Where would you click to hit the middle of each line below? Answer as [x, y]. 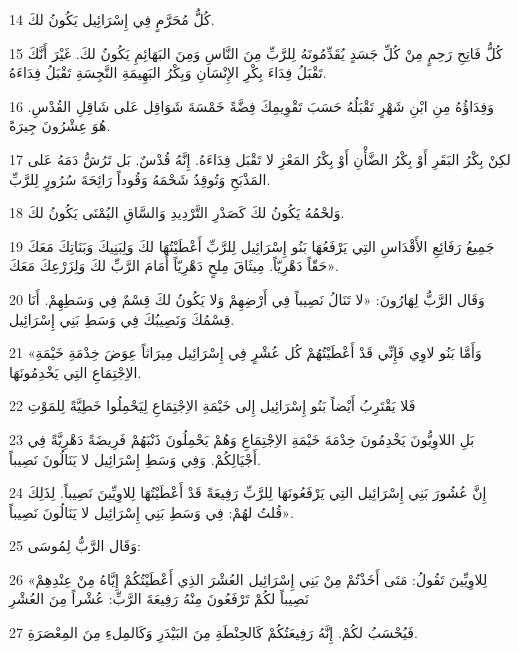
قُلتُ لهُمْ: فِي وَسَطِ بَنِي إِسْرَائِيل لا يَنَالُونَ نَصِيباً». [151, 511]
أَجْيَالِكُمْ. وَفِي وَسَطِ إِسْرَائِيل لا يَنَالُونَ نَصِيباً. [135, 458]
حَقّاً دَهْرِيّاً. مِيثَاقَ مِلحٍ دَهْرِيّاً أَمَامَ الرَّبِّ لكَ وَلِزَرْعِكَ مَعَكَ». [174, 265]
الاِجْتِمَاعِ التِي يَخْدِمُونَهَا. [75, 371]
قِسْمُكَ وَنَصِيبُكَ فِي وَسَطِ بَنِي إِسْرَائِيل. [122, 318]
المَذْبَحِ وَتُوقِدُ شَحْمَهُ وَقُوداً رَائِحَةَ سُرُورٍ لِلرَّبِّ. [140, 178]
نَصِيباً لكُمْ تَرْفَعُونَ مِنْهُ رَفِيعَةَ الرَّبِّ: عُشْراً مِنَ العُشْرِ [159, 598]
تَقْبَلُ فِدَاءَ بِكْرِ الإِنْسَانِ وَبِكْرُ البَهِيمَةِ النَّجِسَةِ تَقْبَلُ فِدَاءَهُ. [168, 72]
